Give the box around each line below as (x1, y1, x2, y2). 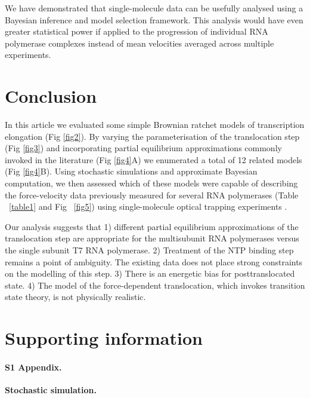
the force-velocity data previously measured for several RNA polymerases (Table (5, 188, 299, 201)
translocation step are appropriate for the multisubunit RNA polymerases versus (5, 232, 299, 244)
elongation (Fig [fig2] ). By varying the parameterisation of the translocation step (5, 130, 300, 142)
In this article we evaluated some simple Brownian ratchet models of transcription (5, 118, 305, 131)
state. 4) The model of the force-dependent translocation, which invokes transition (5, 278, 305, 291)
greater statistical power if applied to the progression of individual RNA (5, 25, 268, 38)
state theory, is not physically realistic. (5, 290, 146, 303)
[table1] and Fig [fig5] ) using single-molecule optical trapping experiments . (9, 200, 287, 213)
